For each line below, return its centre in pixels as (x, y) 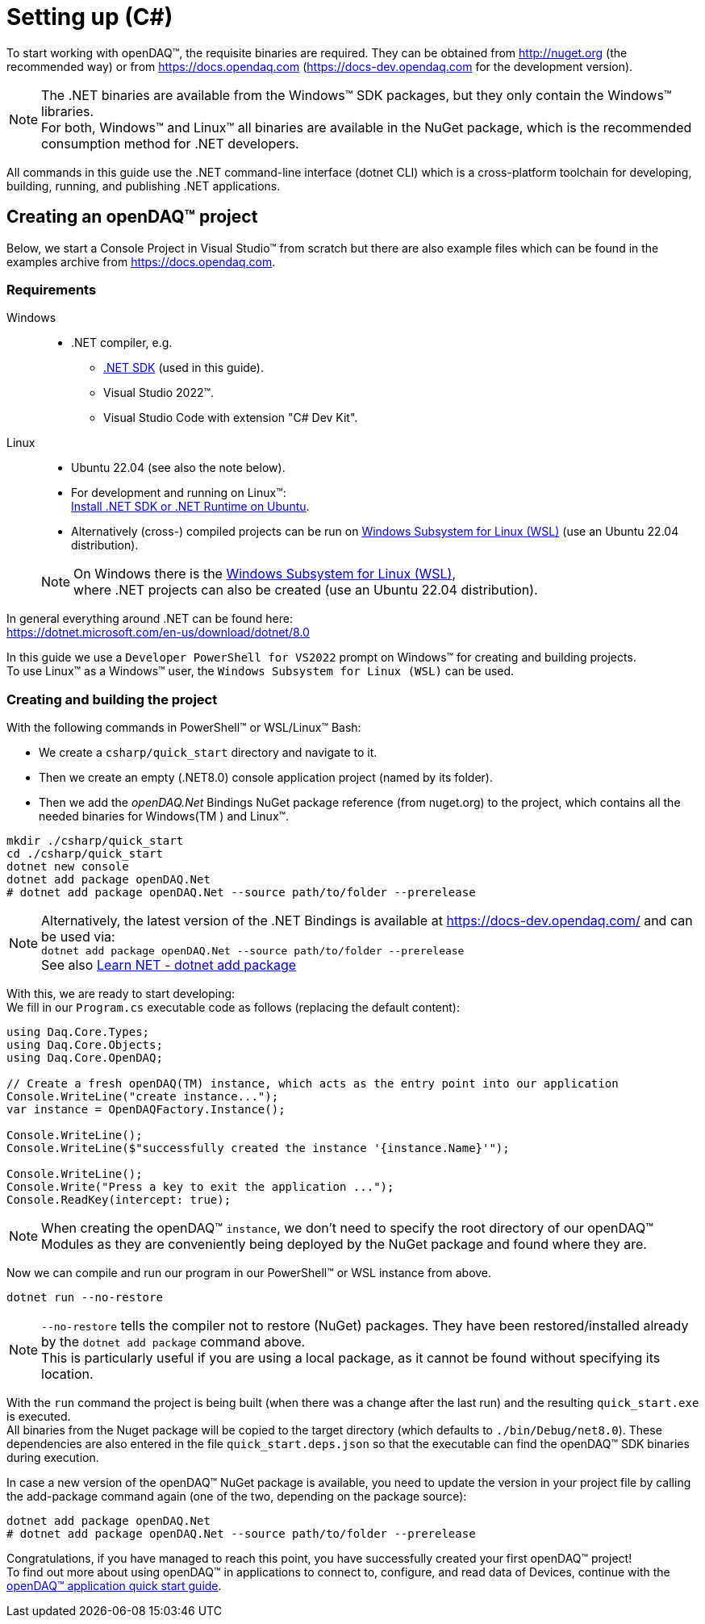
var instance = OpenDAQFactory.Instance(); (146, 1110)
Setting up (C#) (90, 17)
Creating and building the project (112, 699)
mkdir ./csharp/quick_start (95, 841)
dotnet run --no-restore (85, 1298)
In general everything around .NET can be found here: (150, 619)
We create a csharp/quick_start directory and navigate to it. (208, 753)
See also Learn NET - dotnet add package (169, 965)
